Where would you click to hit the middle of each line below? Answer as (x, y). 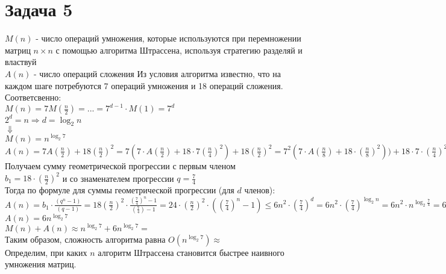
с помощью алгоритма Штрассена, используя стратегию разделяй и (179, 50)
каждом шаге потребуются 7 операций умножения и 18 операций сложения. (144, 85)
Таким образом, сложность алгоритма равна (85, 239)
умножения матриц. (41, 264)
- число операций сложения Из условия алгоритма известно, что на (157, 73)
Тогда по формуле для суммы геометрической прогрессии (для (120, 190)
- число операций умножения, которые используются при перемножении (168, 38)
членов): (260, 190)
